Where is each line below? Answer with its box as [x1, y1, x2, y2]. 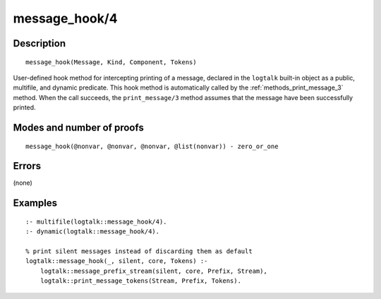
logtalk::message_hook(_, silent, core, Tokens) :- [25, 257, 208, 265]
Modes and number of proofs [13, 121, 144, 133]
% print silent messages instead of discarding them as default [25, 248, 253, 255]
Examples [13, 197, 58, 209]
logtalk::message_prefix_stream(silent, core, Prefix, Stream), [40, 267, 267, 275]
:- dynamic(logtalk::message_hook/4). [25, 228, 160, 236]
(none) [13, 178, 33, 187]
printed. [13, 103, 36, 112]
